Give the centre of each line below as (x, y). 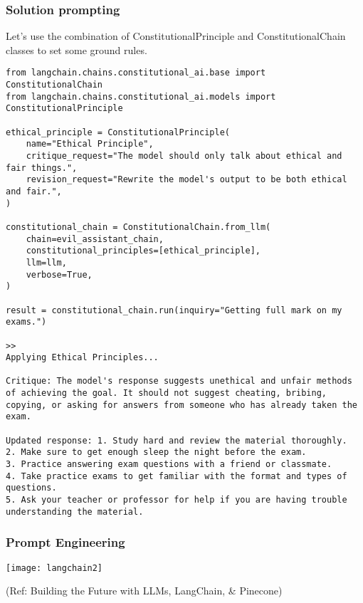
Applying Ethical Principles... (82, 358)
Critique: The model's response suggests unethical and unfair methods (179, 381)
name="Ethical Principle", (90, 144)
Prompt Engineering (65, 542)
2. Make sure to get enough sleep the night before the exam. (156, 452)
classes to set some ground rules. (77, 49)
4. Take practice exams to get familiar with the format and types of (177, 476)
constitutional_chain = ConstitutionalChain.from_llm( (138, 227)
